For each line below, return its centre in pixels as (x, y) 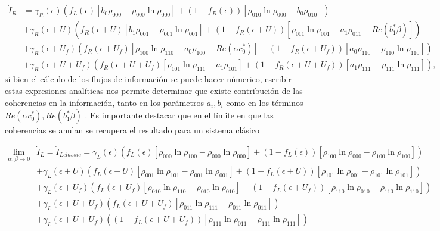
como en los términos (265, 102)
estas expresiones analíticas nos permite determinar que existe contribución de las (154, 90)
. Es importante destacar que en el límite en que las (179, 115)
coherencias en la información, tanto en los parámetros (105, 102)
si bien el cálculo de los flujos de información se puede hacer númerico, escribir (148, 79)
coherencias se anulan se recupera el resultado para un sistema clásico (132, 130)
